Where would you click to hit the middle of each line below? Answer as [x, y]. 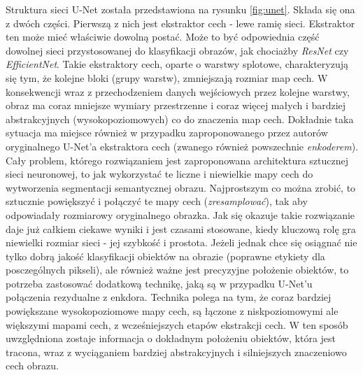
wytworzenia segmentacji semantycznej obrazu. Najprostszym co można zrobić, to [181, 187]
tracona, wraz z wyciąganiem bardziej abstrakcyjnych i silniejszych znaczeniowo [176, 352]
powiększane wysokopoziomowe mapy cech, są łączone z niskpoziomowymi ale [172, 311]
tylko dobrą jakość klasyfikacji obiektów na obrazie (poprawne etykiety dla [165, 256]
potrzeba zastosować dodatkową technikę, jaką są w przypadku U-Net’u [159, 283]
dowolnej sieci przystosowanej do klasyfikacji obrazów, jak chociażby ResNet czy [177, 50]
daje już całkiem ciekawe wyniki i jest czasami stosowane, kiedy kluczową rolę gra [181, 228]
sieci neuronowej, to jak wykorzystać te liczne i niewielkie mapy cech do [159, 174]
